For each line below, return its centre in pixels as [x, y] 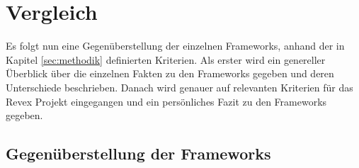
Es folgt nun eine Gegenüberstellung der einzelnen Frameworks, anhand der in [175, 46]
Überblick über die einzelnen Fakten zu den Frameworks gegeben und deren [170, 73]
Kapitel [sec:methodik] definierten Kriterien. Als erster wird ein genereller [166, 59]
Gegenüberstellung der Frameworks [138, 153]
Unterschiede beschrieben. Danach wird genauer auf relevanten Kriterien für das [179, 87]
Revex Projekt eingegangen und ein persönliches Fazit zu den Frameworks [166, 101]
